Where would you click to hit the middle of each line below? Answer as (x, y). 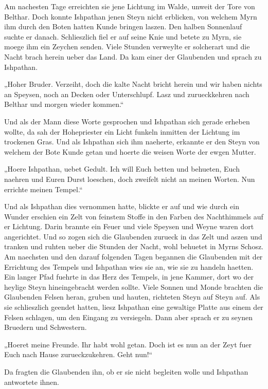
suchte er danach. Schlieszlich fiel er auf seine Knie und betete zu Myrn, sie (123, 36)
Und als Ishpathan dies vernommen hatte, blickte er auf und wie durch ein (122, 206)
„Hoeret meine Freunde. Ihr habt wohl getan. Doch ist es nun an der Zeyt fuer (128, 344)
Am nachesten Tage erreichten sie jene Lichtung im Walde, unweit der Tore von (130, 6)
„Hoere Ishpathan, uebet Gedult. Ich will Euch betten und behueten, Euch (122, 169)
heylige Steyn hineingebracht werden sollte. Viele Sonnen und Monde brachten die (134, 286)
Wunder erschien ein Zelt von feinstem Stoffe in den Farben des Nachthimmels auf (134, 216)
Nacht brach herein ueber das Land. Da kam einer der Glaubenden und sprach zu (133, 56)
